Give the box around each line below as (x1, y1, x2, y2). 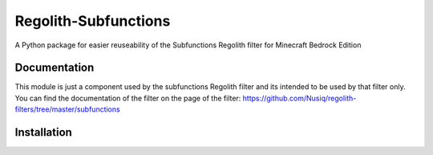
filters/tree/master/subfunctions (14, 104, 120, 114)
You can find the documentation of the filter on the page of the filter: (14, 93, 241, 103)
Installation (14, 125, 72, 140)
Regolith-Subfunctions (14, 12, 171, 30)
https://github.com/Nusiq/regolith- (242, 93, 357, 103)
